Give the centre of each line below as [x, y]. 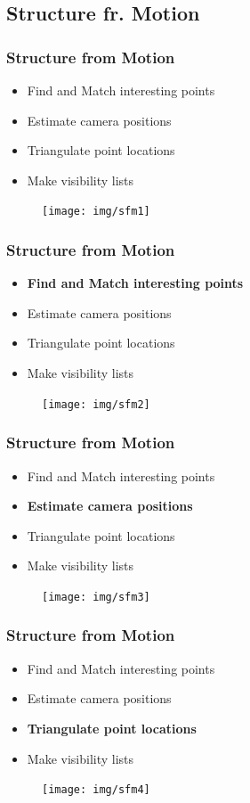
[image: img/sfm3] [96, 597]
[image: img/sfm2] [96, 404]
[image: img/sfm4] [96, 790]
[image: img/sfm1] [96, 212]
